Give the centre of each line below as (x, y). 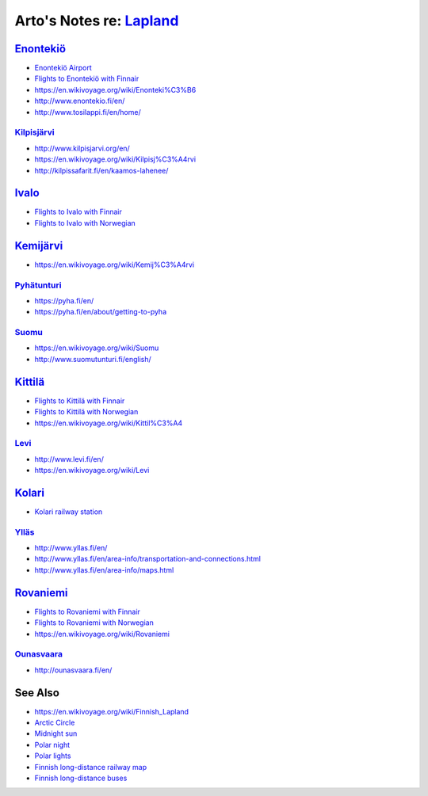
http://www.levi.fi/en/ (69, 459)
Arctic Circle (55, 722)
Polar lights (53, 756)
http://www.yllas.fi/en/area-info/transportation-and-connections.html (148, 559)
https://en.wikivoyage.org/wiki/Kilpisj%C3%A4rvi (115, 159)
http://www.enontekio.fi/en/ (80, 101)
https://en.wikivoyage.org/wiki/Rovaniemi (102, 634)
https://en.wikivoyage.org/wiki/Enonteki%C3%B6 (115, 90)
